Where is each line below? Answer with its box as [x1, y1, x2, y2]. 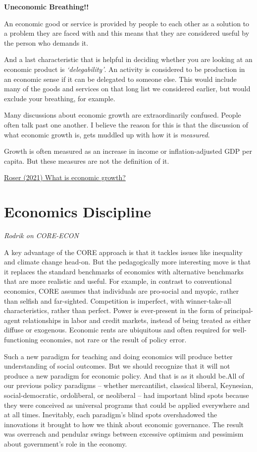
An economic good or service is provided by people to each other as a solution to [4, 18, 250, 28]
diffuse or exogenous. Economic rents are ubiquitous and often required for [4, 324, 230, 335]
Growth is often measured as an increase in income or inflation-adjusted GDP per [4, 146, 252, 156]
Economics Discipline [4, 201, 152, 222]
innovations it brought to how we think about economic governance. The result [4, 419, 244, 429]
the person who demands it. [4, 37, 89, 48]
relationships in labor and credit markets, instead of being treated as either [22, 315, 251, 325]
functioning [4, 334, 38, 344]
